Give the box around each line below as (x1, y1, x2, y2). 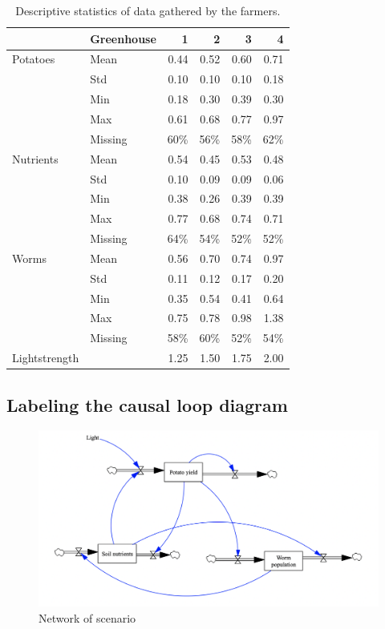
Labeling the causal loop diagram (6, 392, 288, 417)
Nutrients (12, 150, 59, 167)
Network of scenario (38, 609, 136, 626)
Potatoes (12, 50, 55, 67)
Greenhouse (90, 30, 156, 46)
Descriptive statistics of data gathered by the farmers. (15, 2, 281, 18)
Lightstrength (12, 349, 79, 366)
